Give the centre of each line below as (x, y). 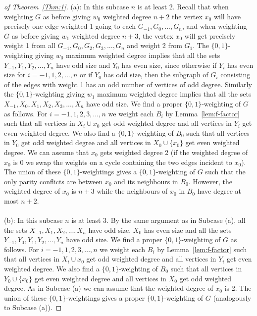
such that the (225, 172)
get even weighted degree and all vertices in (100, 278)
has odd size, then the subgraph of (156, 75)
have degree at (219, 191)
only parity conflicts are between (53, 181)
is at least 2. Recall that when (183, 6)
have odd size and (83, 65)
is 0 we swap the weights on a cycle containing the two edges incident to (123, 162)
